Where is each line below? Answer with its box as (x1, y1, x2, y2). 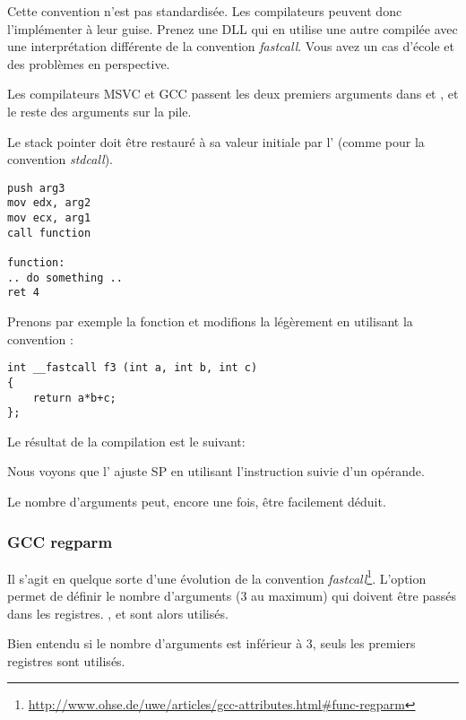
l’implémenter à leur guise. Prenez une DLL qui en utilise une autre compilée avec (7, 19, 458, 38)
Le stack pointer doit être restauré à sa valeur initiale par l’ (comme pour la (7, 132, 425, 151)
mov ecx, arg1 (7, 212, 91, 225)
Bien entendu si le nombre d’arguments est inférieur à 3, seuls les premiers (7, 634, 416, 653)
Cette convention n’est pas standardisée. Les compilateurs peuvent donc (7, 2, 402, 20)
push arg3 (7, 181, 65, 195)
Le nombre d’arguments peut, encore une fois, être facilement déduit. (7, 492, 386, 510)
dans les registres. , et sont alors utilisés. (7, 603, 229, 622)
